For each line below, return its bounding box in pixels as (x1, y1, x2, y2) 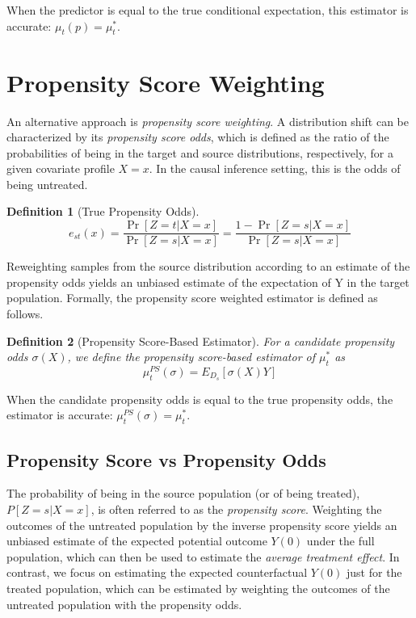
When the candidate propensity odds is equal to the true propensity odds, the (6, 390, 393, 407)
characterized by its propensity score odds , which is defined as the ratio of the (6, 128, 389, 145)
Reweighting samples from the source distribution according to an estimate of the (6, 258, 410, 275)
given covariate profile (6, 160, 115, 177)
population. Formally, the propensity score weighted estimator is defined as (6, 289, 378, 306)
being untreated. (6, 175, 88, 192)
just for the (347, 564, 402, 581)
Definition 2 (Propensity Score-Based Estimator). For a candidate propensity (6, 332, 395, 349)
